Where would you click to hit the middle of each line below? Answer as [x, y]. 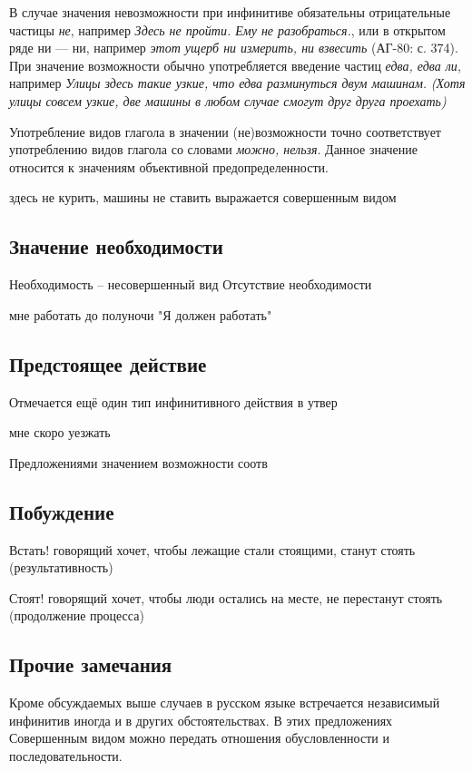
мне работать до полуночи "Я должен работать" [141, 314]
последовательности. [66, 755]
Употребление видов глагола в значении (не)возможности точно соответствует [225, 131]
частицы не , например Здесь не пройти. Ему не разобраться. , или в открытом [227, 29]
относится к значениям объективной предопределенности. [169, 166]
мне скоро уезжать [60, 432]
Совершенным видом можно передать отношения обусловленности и [199, 738]
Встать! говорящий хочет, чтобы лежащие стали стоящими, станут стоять [212, 549]
